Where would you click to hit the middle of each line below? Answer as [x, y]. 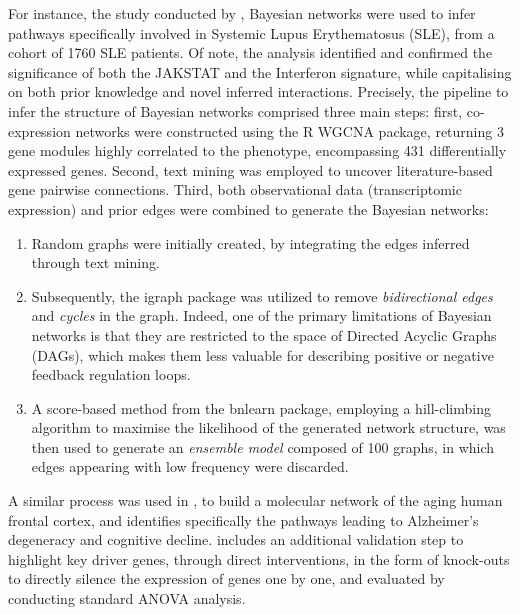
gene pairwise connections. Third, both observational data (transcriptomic [235, 189]
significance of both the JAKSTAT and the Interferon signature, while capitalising [260, 71]
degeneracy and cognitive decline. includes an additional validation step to [236, 539]
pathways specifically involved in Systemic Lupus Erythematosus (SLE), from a [251, 32]
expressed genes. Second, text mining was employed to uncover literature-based [250, 169]
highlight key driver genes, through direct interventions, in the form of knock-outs [259, 558]
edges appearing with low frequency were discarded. [190, 466]
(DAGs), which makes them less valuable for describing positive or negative [262, 354]
